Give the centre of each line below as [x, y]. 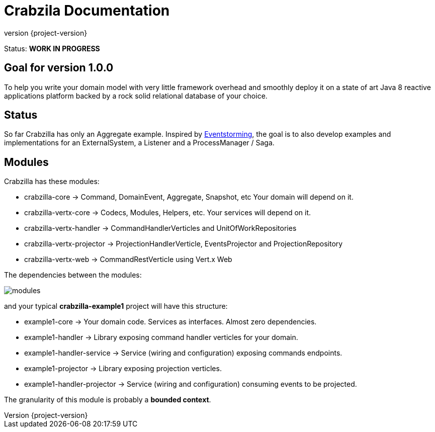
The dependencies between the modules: [73, 275]
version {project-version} [46, 33]
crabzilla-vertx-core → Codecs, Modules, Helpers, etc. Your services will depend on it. [168, 213]
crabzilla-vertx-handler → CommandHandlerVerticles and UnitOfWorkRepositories [160, 228]
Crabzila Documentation [87, 11]
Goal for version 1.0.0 [59, 68]
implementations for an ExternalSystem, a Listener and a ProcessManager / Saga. [139, 143]
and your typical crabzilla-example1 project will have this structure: [116, 306]
